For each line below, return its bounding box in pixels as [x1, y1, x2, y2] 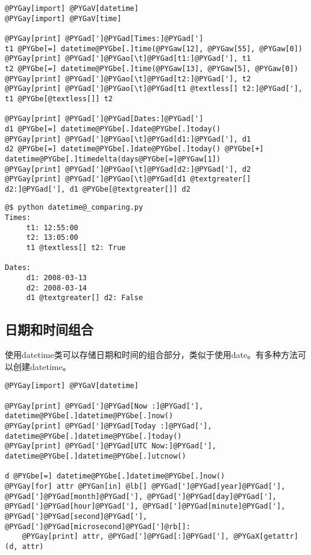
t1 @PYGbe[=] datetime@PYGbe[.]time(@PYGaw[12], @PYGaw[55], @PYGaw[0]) [5, 44, 303, 53]
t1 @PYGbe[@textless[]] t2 [5, 94, 113, 103]
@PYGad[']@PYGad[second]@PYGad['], [5, 512, 148, 521]
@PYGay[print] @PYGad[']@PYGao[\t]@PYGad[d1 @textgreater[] [5, 175, 251, 184]
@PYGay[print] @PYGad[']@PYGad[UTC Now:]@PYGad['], [5, 442, 216, 451]
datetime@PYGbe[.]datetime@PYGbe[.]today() [5, 431, 182, 441]
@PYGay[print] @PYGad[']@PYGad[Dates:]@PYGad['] [5, 114, 204, 124]
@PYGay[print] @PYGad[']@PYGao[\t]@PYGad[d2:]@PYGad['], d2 [5, 165, 251, 174]
